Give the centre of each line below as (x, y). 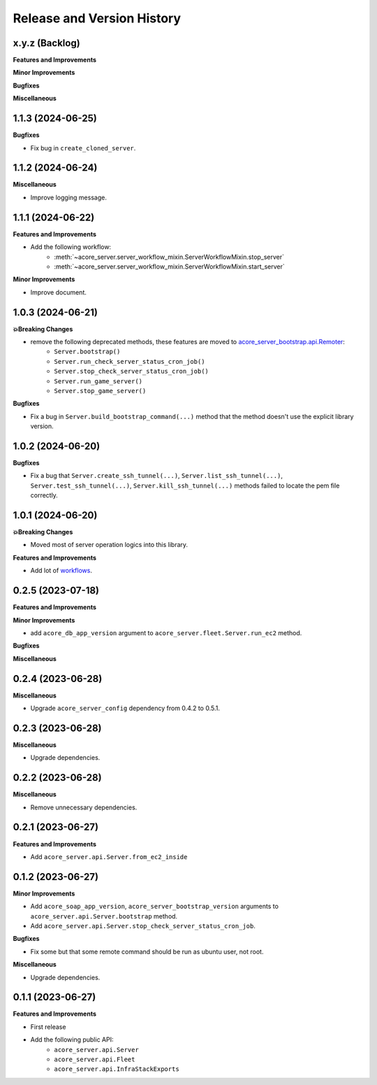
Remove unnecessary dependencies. (84, 807)
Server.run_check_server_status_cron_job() (130, 361)
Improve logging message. (69, 197)
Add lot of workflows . (61, 571)
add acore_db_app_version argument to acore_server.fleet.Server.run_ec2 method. (166, 632)
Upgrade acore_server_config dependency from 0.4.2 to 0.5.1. (125, 708)
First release (48, 1027)
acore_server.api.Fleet (95, 1059)
